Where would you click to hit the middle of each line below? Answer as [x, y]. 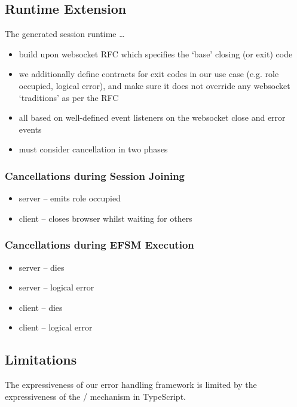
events [30, 129]
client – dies [41, 307]
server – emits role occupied [70, 198]
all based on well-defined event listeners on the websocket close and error [152, 117]
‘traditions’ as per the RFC [69, 97]
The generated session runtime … [65, 34]
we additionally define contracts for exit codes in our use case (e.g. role [149, 74]
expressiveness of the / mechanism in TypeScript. [95, 396]
